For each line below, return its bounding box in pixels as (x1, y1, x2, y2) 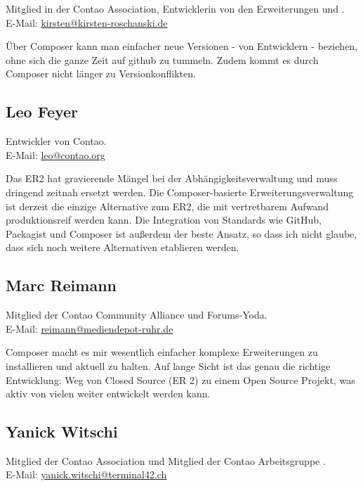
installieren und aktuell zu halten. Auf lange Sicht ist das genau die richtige (6, 358, 331, 373)
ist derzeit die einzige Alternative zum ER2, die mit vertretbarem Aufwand (6, 198, 329, 213)
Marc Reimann (6, 274, 117, 296)
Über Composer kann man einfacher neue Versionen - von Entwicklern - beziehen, (6, 39, 358, 53)
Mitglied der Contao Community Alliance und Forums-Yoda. (6, 307, 268, 322)
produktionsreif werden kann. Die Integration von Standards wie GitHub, (6, 212, 322, 227)
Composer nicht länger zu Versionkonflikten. (6, 66, 196, 81)
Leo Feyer (6, 101, 79, 122)
